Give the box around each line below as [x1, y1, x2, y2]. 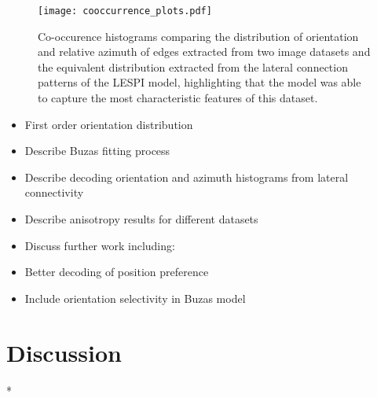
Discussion [6, 336, 122, 368]
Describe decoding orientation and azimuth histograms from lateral [24, 168, 349, 185]
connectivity [24, 184, 84, 201]
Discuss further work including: [24, 237, 175, 253]
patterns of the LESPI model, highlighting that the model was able [38, 74, 361, 90]
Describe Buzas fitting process [24, 142, 170, 159]
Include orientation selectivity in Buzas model [24, 289, 246, 306]
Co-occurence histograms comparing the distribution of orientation [38, 28, 359, 44]
